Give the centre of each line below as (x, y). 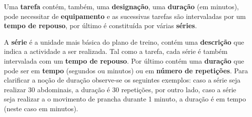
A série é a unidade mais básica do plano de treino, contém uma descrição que (124, 42)
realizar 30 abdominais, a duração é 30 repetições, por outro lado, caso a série (120, 89)
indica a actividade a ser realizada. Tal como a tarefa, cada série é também (116, 51)
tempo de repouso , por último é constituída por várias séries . (100, 25)
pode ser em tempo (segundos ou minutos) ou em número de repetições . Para (126, 70)
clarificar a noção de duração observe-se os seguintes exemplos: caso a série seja (122, 80)
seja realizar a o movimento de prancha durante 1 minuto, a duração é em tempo (125, 99)
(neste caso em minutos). (41, 108)
